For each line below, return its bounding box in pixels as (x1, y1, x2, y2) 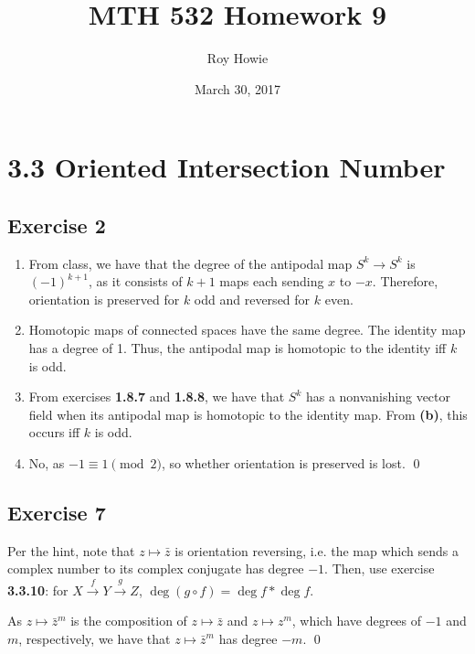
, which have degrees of (291, 611, 422, 630)
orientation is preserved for (28, 289, 180, 308)
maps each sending (219, 272, 324, 291)
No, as (28, 454, 65, 473)
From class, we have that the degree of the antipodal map (28, 253, 353, 273)
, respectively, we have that (18, 629, 171, 649)
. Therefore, (372, 272, 438, 291)
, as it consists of (89, 272, 183, 291)
